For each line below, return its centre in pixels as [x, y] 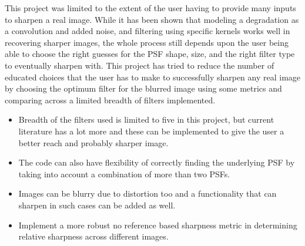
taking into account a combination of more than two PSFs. [124, 173]
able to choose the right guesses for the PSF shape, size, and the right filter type [150, 54]
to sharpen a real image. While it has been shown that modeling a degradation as [152, 19]
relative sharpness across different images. [93, 236]
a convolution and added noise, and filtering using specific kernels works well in [148, 31]
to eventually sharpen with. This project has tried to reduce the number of [140, 65]
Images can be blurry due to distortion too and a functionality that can [148, 193]
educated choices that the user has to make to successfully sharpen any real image [153, 77]
